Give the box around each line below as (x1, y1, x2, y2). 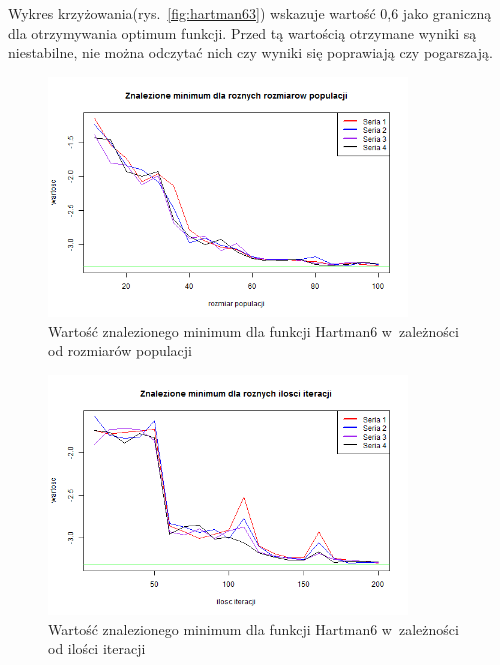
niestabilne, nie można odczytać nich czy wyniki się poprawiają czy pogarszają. (8, 42, 493, 63)
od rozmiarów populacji (48, 340, 192, 361)
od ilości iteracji (48, 638, 146, 659)
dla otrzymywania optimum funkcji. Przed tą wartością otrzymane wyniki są (8, 22, 477, 43)
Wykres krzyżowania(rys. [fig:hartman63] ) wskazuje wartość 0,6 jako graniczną (8, 3, 492, 23)
